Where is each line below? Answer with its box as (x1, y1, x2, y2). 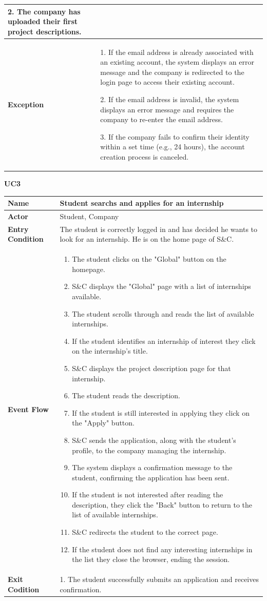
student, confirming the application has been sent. (72, 472, 230, 482)
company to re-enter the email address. (100, 114, 223, 125)
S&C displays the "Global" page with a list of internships (72, 281, 251, 292)
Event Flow (8, 403, 49, 414)
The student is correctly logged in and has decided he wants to (60, 223, 258, 234)
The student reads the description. (72, 390, 180, 401)
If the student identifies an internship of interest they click (72, 335, 256, 346)
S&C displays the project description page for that (72, 362, 231, 373)
